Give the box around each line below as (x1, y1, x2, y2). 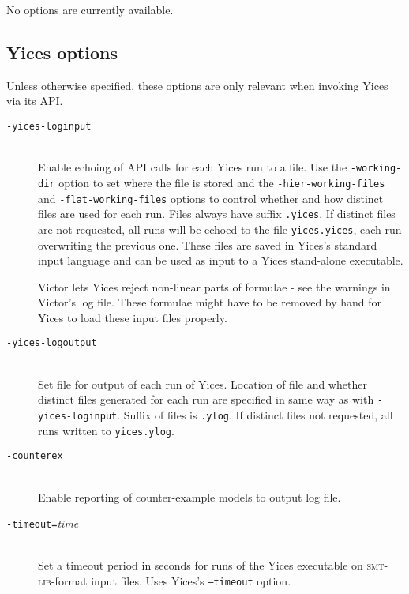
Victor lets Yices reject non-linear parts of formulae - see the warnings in (38, 278, 391, 295)
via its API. (6, 92, 63, 109)
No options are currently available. (6, 2, 174, 17)
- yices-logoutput (6, 337, 97, 349)
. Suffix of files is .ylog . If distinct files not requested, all (117, 406, 393, 423)
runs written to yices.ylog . (38, 422, 174, 438)
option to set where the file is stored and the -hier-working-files (58, 174, 385, 190)
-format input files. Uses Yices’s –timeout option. (51, 572, 291, 588)
